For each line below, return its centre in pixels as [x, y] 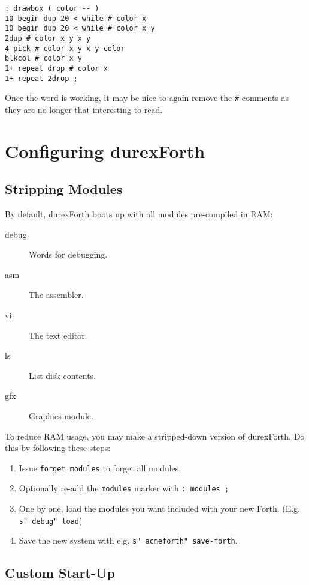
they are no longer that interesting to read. [84, 109]
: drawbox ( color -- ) [52, 8]
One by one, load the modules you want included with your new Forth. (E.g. [159, 508]
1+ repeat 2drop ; [41, 78]
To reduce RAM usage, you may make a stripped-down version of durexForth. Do [155, 436]
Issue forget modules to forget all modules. [100, 468]
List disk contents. [63, 375]
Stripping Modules [64, 189]
